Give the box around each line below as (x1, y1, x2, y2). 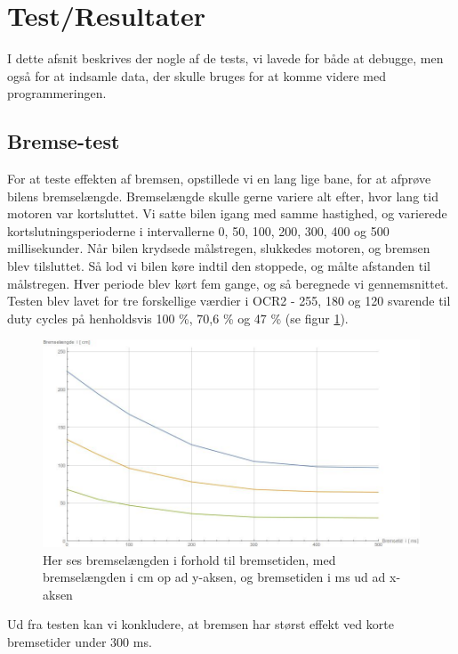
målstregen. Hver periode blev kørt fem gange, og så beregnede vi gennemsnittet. (7, 274, 449, 292)
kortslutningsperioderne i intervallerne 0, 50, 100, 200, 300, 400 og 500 (7, 221, 390, 240)
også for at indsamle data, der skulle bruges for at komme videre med (7, 66, 386, 85)
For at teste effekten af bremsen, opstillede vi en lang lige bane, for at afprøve (7, 169, 431, 188)
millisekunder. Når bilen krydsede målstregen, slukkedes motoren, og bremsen (7, 239, 430, 258)
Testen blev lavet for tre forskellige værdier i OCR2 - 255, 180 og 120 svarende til (7, 291, 451, 310)
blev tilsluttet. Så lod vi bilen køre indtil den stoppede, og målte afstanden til (7, 257, 430, 275)
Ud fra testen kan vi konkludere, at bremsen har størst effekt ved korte (7, 615, 394, 634)
